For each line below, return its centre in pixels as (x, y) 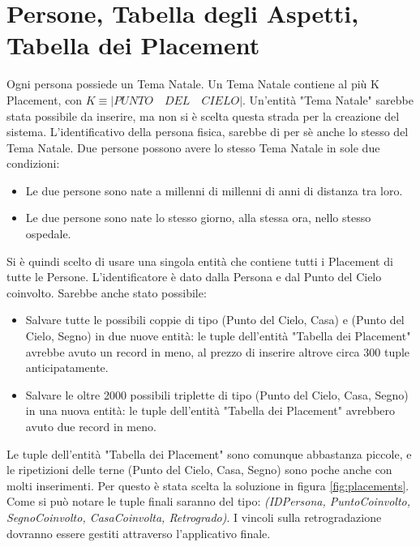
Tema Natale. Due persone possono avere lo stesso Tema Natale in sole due (193, 147)
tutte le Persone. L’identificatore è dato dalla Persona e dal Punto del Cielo (194, 277)
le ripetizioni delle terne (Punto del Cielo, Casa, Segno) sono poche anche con (199, 470)
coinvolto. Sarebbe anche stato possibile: (107, 292)
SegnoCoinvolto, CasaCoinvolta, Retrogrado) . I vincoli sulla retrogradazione (194, 517)
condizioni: (33, 163)
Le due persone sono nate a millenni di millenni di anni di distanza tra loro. (214, 190)
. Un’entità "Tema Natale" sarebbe (328, 99)
